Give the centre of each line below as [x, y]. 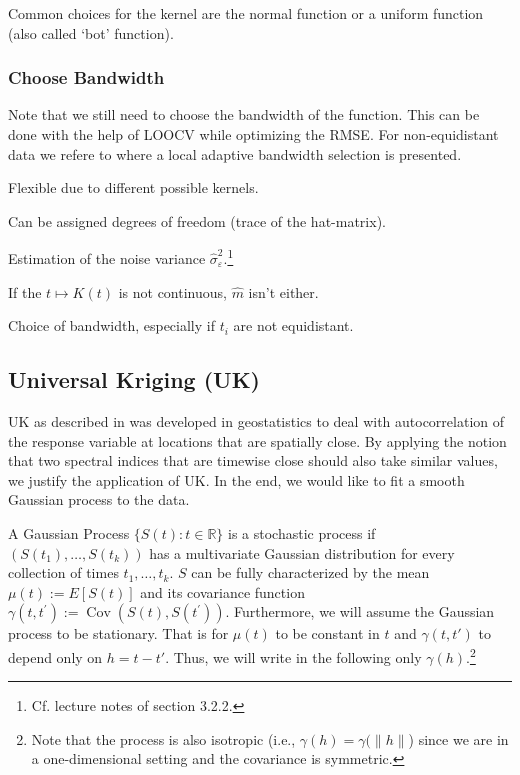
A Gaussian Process [69, 532]
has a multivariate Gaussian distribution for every [302, 552]
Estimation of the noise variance [107, 258]
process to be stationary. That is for [118, 633]
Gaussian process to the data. [99, 499]
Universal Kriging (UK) [134, 379]
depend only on [55, 656]
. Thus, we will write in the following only [293, 656]
